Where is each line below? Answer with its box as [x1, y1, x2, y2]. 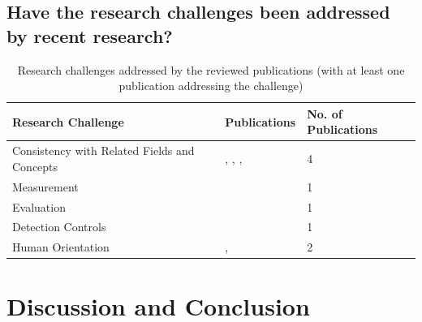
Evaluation [12, 198, 66, 215]
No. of [307, 105, 342, 122]
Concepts [12, 157, 58, 174]
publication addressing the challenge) [118, 77, 304, 94]
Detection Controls [12, 218, 106, 235]
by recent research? [6, 23, 173, 48]
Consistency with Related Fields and [12, 142, 195, 159]
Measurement [12, 178, 79, 195]
